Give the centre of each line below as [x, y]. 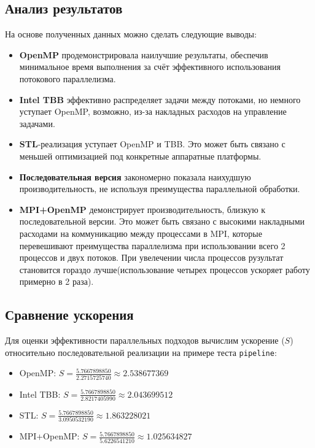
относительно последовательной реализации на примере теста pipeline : [141, 352]
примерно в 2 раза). [56, 281]
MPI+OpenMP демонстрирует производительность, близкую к [142, 209]
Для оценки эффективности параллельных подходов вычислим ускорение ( [145, 340]
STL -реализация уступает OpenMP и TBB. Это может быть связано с [152, 144]
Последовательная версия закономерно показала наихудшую [135, 176]
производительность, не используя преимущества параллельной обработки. [160, 189]
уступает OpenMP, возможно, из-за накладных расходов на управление [153, 111]
